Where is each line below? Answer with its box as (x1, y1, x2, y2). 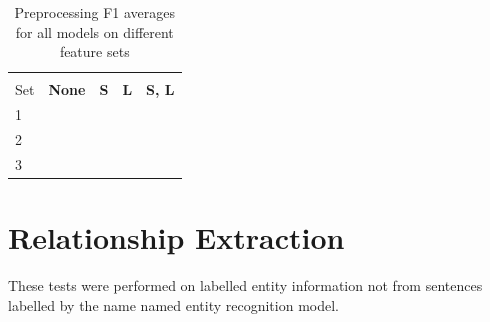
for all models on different (15, 21, 174, 42)
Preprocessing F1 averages (14, 2, 176, 22)
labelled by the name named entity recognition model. (8, 294, 339, 315)
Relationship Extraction (8, 217, 345, 258)
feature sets (59, 41, 130, 62)
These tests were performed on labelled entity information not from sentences (8, 275, 483, 296)
